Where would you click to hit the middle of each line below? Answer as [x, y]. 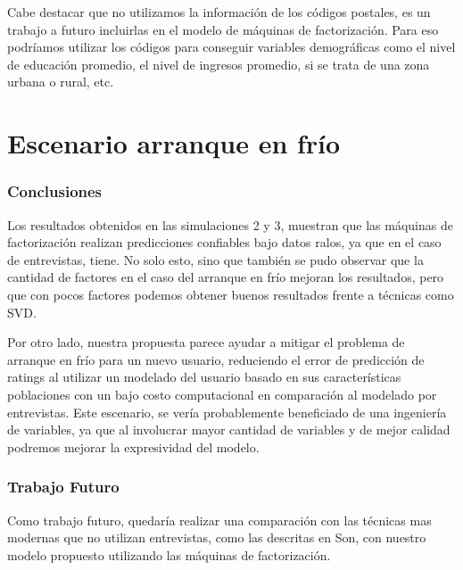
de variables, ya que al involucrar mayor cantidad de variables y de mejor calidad [229, 430]
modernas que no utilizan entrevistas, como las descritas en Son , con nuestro [217, 537]
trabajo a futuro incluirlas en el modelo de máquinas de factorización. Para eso [223, 29]
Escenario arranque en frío [174, 143]
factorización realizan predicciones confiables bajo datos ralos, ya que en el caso [224, 242]
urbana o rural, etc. [61, 82]
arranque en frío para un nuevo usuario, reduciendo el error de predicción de [216, 359]
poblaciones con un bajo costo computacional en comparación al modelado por [222, 394]
